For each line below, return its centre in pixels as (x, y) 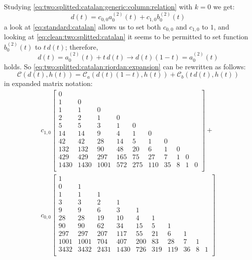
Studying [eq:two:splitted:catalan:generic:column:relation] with (98, 6)
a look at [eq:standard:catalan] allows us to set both (83, 26)
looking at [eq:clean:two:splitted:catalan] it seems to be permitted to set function (126, 37)
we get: (224, 6)
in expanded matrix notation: (48, 83)
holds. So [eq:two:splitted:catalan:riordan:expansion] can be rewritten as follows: (125, 66)
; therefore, (82, 46)
